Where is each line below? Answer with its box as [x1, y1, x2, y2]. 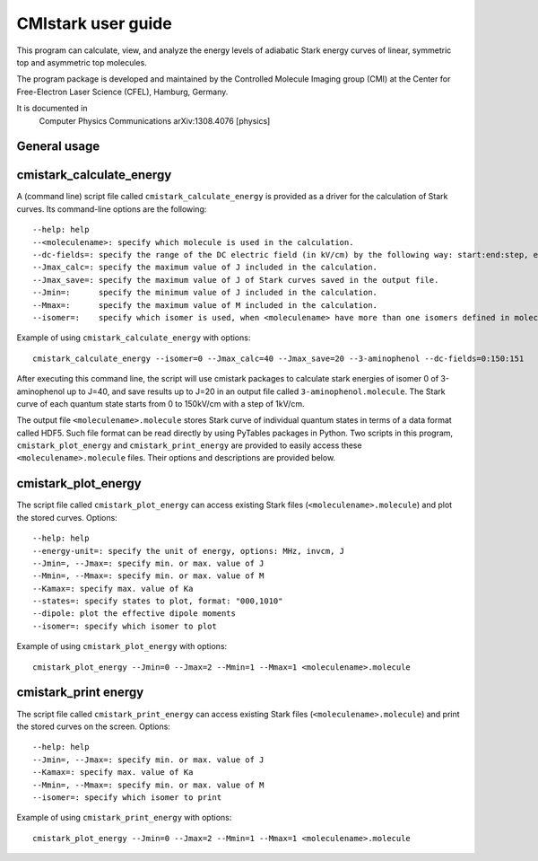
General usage [16, 139, 100, 154]
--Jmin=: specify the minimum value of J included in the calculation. [32, 287, 378, 298]
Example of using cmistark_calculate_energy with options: [16, 332, 251, 343]
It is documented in [16, 103, 88, 114]
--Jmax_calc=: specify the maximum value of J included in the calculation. [32, 262, 378, 273]
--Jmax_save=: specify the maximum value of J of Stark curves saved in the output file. [32, 275, 439, 285]
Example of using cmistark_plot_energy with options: [16, 641, 228, 652]
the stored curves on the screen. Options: [16, 721, 170, 732]
